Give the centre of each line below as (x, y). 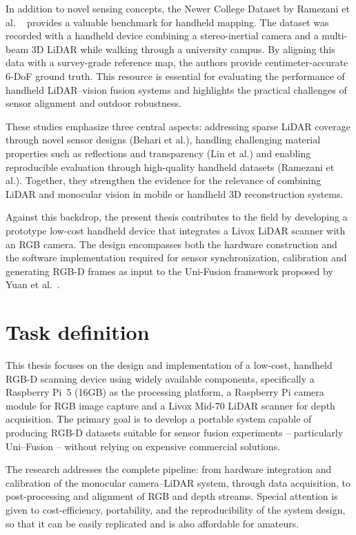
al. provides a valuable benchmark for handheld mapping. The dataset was (167, 22)
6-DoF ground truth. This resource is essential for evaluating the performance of (175, 75)
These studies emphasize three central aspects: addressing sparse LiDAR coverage (178, 126)
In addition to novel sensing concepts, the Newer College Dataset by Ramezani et (178, 8)
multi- (335, 36)
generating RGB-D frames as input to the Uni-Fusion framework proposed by (169, 271)
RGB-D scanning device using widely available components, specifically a (160, 378)
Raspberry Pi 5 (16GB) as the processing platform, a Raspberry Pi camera (165, 392)
